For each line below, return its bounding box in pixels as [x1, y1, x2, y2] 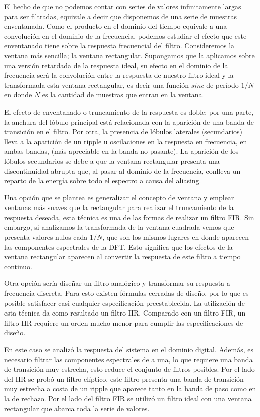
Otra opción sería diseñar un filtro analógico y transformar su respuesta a [4, 278, 230, 288]
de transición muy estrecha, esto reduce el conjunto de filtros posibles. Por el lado [4, 364, 255, 374]
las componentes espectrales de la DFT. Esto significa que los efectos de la [4, 241, 233, 252]
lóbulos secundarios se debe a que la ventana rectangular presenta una [4, 155, 220, 166]
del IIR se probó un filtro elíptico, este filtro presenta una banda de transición [4, 373, 244, 384]
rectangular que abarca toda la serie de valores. [4, 403, 150, 413]
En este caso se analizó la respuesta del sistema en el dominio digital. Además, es [4, 344, 254, 354]
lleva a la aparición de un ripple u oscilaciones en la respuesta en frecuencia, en [4, 136, 247, 146]
